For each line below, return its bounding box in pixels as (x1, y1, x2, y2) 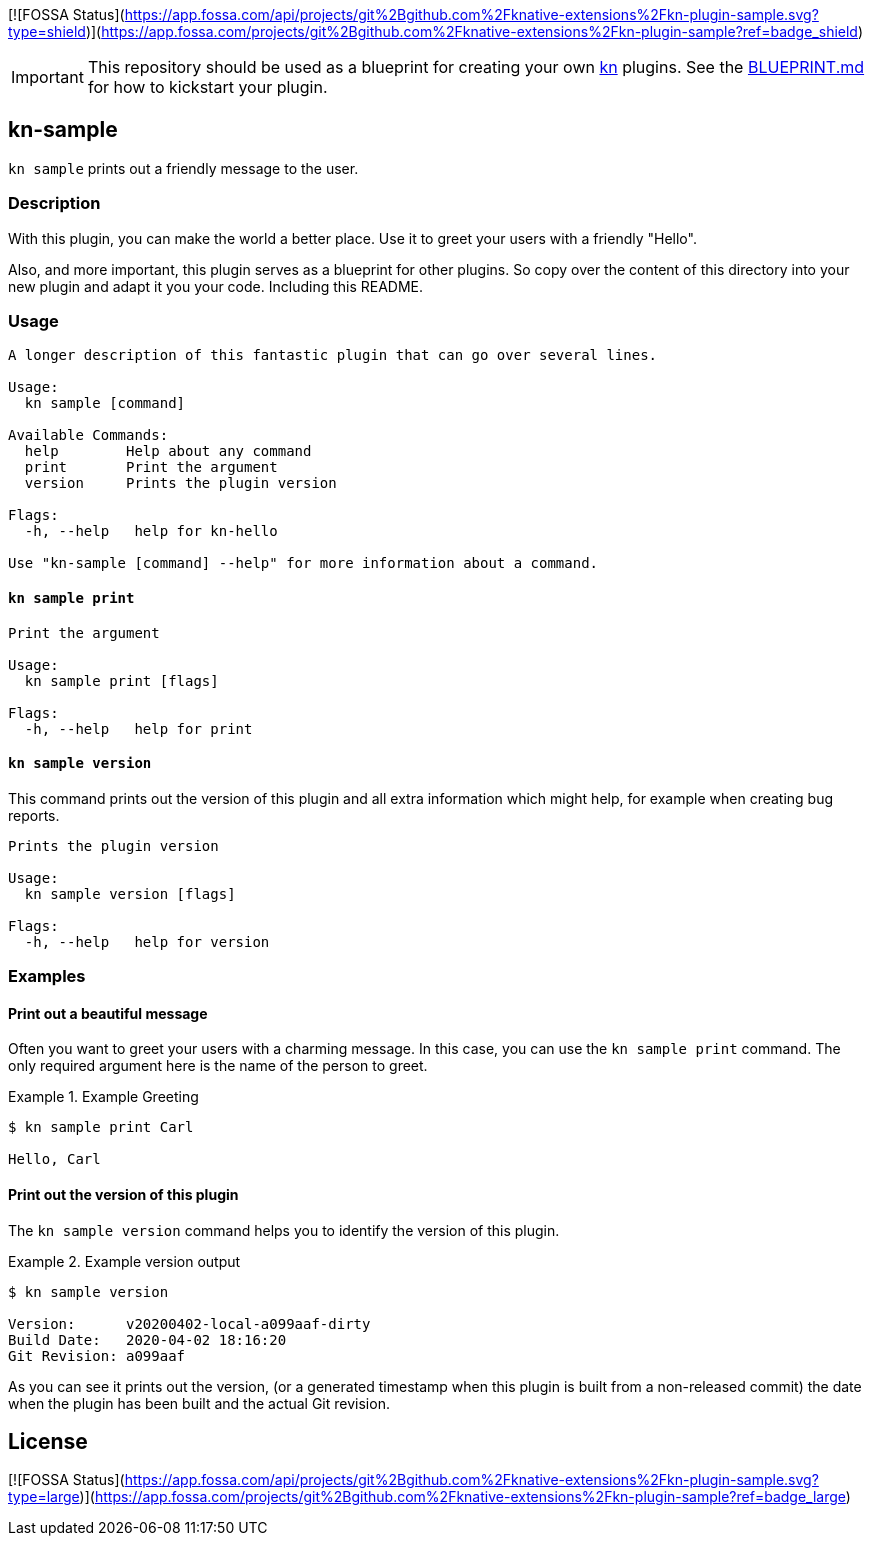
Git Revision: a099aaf (8, 1347, 186, 1364)
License (8, 1429, 88, 1455)
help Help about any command (24, 443, 312, 460)
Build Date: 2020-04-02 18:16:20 (8, 1331, 287, 1348)
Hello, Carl (8, 1151, 101, 1168)
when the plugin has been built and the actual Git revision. (8, 1394, 390, 1412)
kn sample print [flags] (24, 672, 219, 689)
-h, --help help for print (24, 720, 253, 737)
